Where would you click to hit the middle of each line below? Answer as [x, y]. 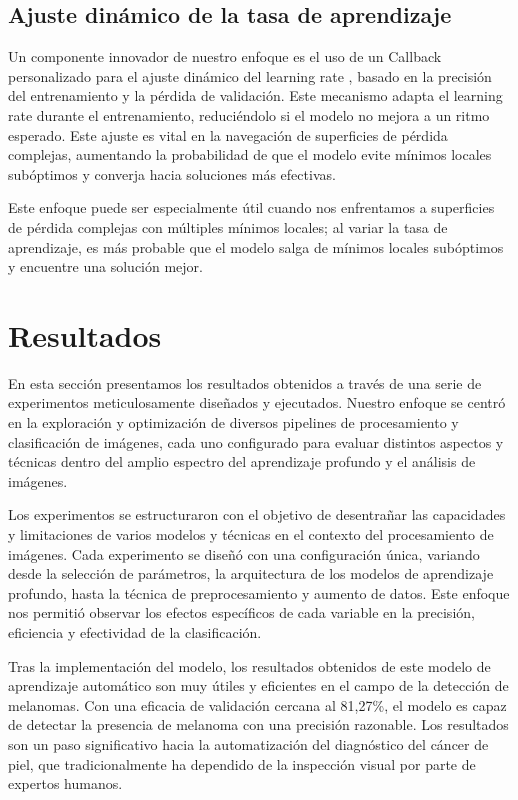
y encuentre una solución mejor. [105, 266]
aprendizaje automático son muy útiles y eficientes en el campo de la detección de [258, 685]
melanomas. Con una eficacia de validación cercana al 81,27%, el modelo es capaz [257, 704]
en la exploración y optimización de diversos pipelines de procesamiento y [233, 422]
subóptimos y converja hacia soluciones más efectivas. [172, 173]
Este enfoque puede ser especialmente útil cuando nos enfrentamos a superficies [251, 207]
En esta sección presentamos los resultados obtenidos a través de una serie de [245, 382]
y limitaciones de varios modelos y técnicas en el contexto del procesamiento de [251, 534]
